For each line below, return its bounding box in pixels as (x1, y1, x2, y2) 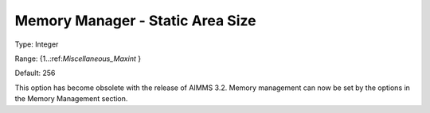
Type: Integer (14, 40, 59, 49)
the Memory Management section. (14, 94, 128, 104)
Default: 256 (14, 68, 56, 78)
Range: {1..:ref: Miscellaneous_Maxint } (14, 54, 142, 63)
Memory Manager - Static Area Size (14, 12, 256, 29)
